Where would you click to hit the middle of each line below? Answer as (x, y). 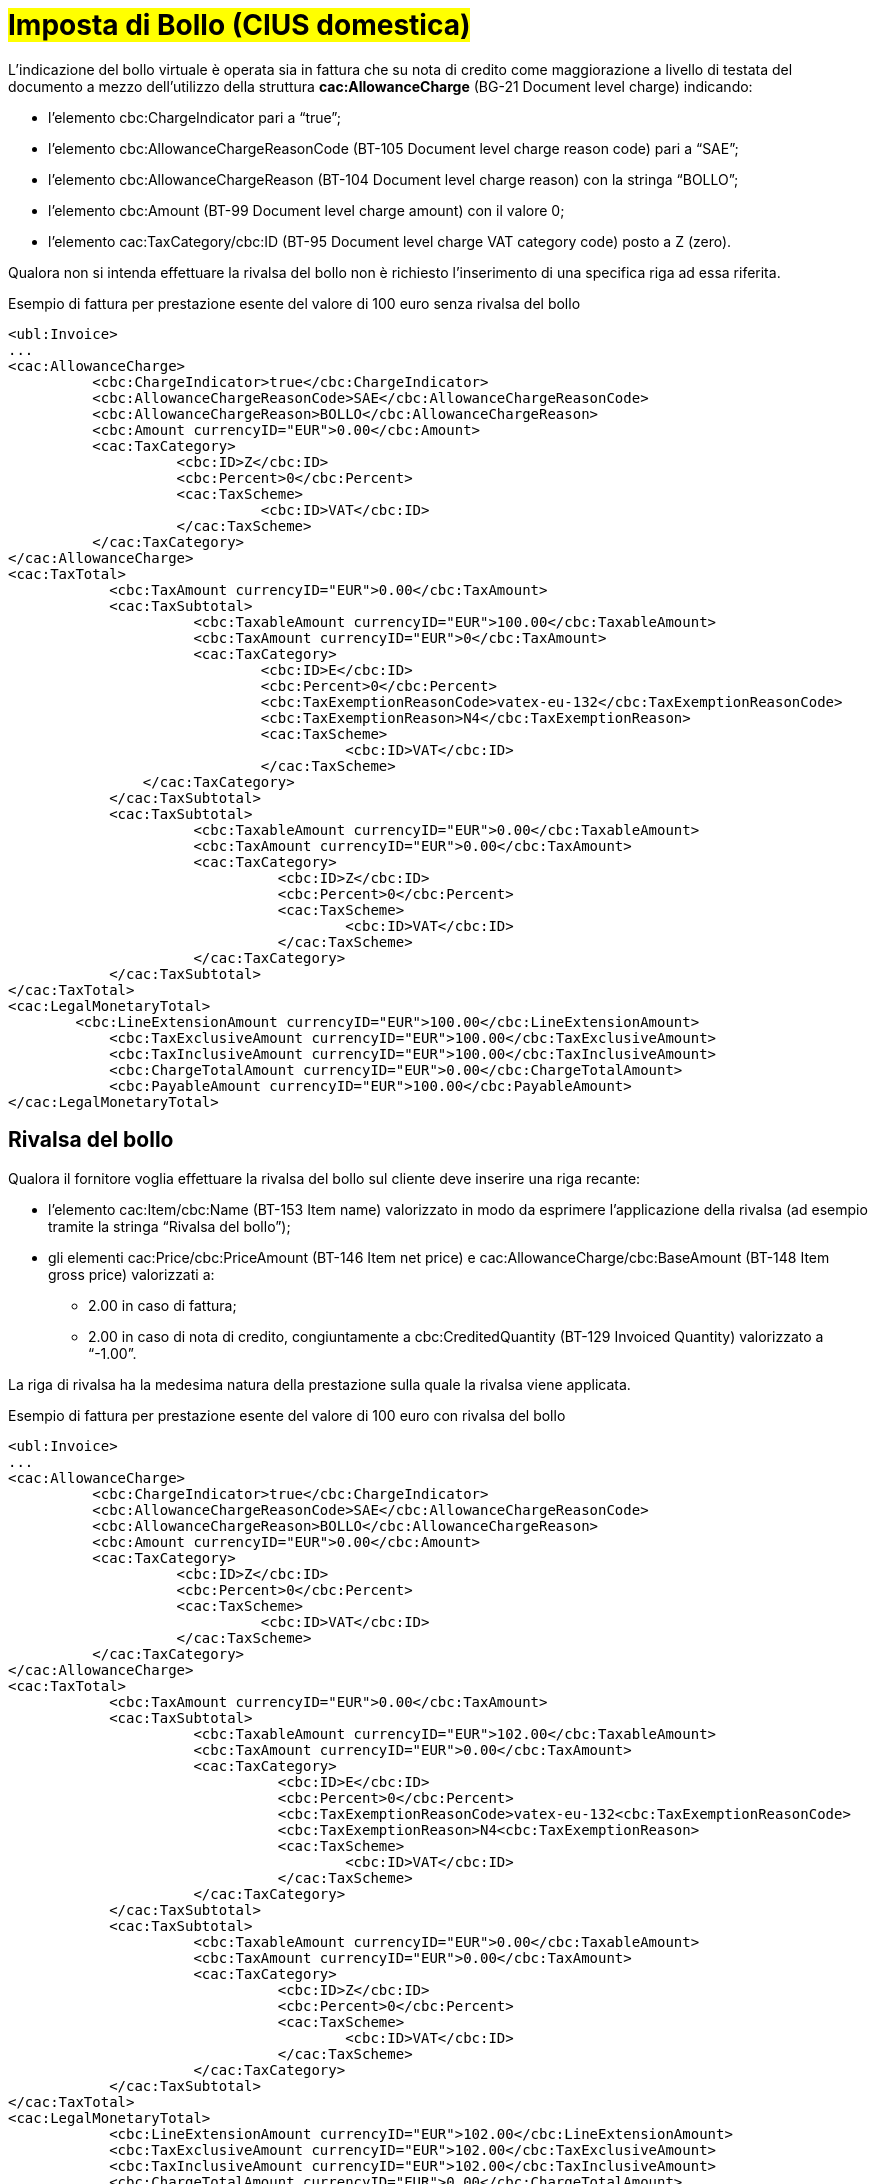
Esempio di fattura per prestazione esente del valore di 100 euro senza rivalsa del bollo (294, 303)
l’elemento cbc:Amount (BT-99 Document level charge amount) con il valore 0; (306, 210)
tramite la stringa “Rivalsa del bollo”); (169, 1226)
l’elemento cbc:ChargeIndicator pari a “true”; (194, 117)
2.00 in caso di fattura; (162, 1305)
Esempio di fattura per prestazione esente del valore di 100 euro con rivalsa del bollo (287, 1415)
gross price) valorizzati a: (131, 1274)
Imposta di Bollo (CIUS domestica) (239, 25)
